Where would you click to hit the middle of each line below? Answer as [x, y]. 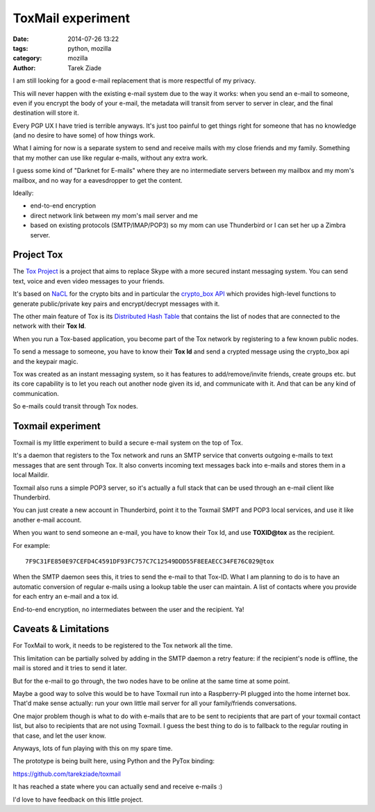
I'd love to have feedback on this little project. [78, 799]
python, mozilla [90, 48]
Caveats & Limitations [61, 629]
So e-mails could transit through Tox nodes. [75, 406]
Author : [24, 68]
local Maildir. [31, 475]
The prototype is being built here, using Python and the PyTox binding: [114, 761]
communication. [36, 393]
